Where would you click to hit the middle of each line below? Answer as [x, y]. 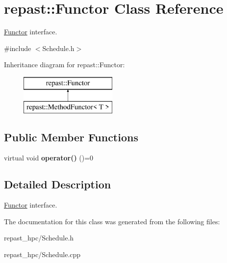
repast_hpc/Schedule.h [39, 238]
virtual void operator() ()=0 [49, 158]
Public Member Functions [71, 137]
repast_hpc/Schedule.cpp [42, 254]
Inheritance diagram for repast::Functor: [64, 65]
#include [18, 48]
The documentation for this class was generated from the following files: [112, 221]
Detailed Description [58, 184]
